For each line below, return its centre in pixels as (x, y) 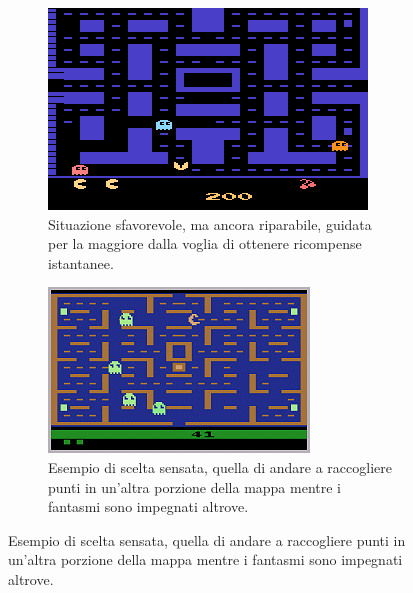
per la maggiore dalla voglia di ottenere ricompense (205, 243)
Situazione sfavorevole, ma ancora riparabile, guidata (210, 223)
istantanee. (81, 262)
